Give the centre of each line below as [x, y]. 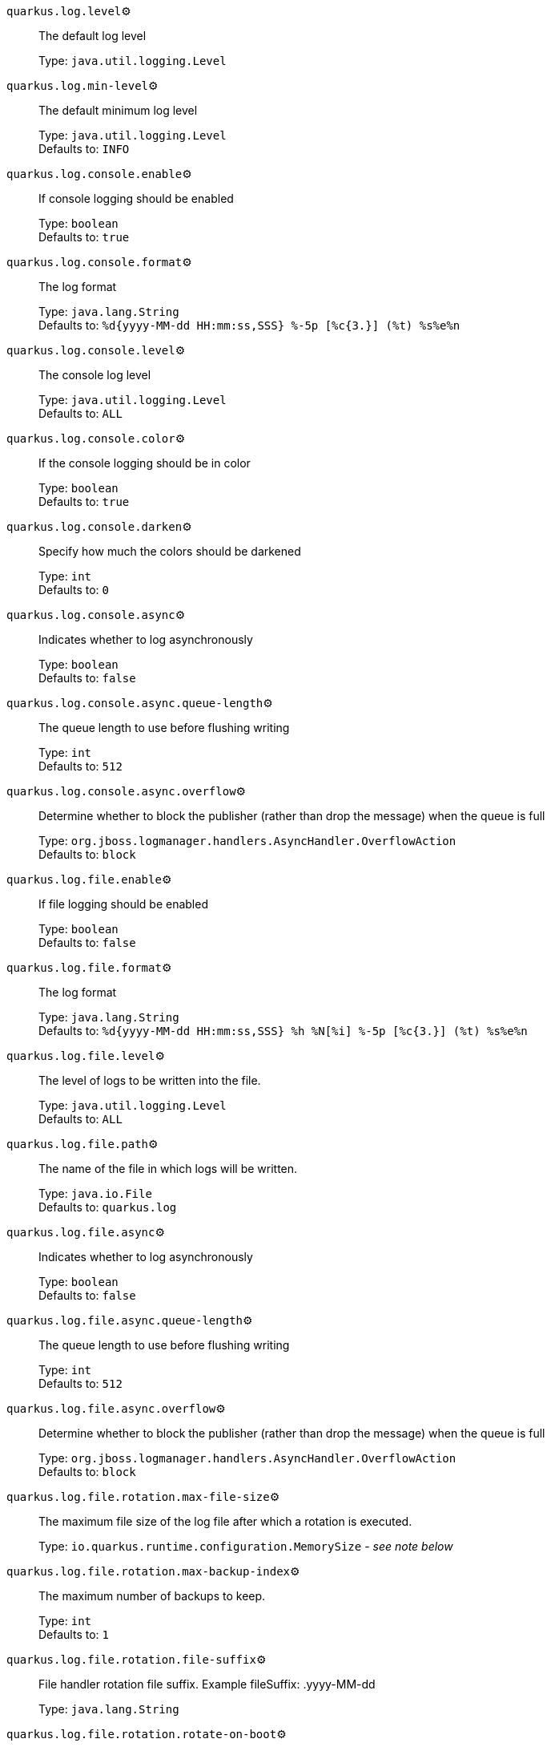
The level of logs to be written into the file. [150, 1080]
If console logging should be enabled [136, 198]
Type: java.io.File [95, 1193]
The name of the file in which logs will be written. [168, 1169]
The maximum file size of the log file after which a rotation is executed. [225, 1521]
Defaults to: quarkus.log [108, 1207]
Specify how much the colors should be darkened [170, 551]
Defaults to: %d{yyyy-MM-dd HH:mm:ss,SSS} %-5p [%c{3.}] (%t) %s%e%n [249, 325]
